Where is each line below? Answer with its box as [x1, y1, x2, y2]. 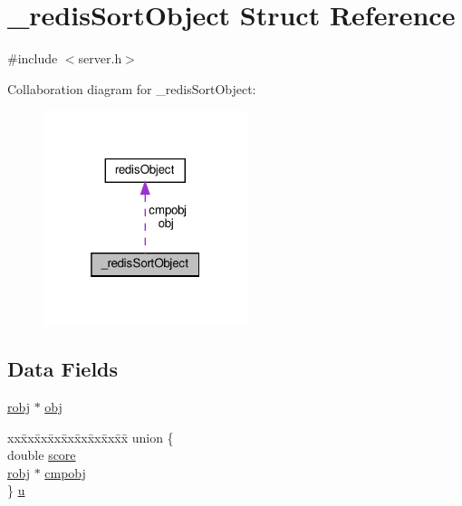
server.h [78, 49, 122, 68]
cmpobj [44, 463, 86, 482]
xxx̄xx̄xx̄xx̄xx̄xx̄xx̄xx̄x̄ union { [7, 427, 174, 446]
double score [7, 445, 76, 464]
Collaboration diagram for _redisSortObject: [7, 79, 256, 98]
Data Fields [7, 355, 119, 383]
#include [7, 49, 58, 68]
